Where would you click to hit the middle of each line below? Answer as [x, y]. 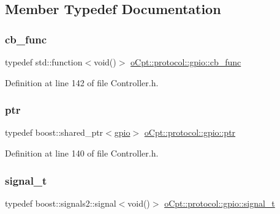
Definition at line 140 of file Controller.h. [82, 153]
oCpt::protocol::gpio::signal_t [220, 203]
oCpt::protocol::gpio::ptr [190, 132]
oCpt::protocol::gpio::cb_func [186, 62]
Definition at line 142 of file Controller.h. [82, 82]
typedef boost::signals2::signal [61, 203]
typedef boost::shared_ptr [54, 132]
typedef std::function [44, 62]
